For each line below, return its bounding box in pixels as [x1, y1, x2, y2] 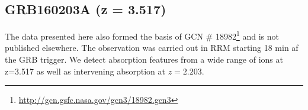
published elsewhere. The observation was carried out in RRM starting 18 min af [5, 41, 299, 54]
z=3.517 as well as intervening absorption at [5, 64, 165, 77]
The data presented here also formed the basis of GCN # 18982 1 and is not [5, 28, 279, 42]
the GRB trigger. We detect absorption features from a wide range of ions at [5, 53, 283, 66]
